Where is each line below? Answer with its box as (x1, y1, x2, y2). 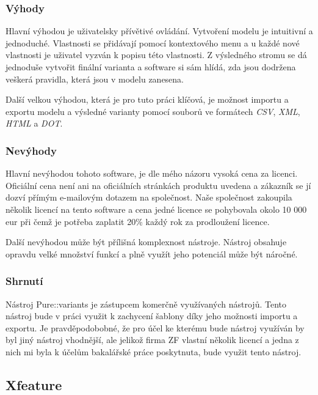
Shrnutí (5, 273, 43, 289)
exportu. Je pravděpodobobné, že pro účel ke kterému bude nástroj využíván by (5, 321, 305, 334)
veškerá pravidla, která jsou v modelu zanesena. (5, 72, 184, 85)
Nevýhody (5, 142, 57, 158)
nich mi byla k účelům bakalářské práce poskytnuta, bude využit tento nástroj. (5, 345, 302, 358)
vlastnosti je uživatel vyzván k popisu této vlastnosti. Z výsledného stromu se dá (5, 48, 307, 61)
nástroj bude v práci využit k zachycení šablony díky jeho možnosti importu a (5, 309, 298, 322)
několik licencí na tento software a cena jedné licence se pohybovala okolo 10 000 (5, 202, 307, 215)
